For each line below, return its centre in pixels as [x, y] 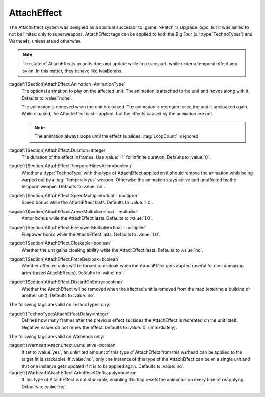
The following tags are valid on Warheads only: [56, 336]
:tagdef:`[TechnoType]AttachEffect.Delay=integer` [60, 314]
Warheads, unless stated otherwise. [45, 41]
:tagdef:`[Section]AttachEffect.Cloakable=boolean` [60, 243]
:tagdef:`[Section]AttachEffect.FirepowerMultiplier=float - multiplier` [78, 227]
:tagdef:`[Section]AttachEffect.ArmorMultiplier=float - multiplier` [74, 212]
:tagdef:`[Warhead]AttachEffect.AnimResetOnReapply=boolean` [74, 372]
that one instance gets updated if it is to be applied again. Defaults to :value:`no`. [103, 366]
